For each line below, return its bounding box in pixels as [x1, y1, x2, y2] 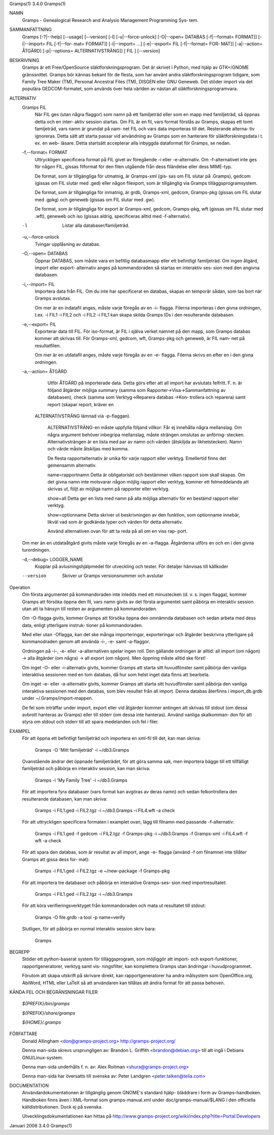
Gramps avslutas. [35, 295, 72, 301]
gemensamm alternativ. [47, 462, 97, 468]
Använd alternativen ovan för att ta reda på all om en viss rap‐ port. [47, 528, 188, 534]
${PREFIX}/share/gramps [22, 1010, 76, 1016]
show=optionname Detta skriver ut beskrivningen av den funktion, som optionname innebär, [47, 512, 241, 518]
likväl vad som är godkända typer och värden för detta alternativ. [47, 519, 183, 525]
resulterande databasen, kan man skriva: [22, 796, 108, 802]
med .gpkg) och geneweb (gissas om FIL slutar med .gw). [35, 196, 155, 203]
